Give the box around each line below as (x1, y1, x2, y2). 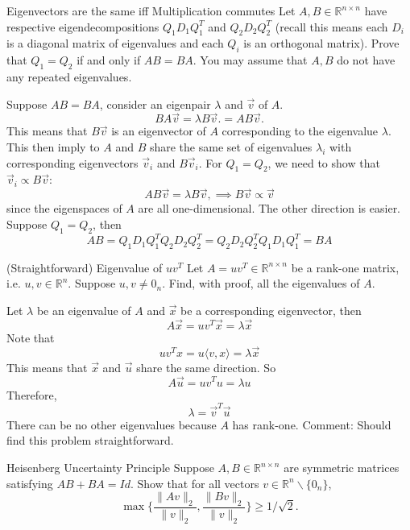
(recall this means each (275, 18, 388, 35)
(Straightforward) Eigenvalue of (6, 259, 163, 275)
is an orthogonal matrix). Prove (243, 35, 400, 52)
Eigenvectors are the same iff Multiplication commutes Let (6, 2, 296, 19)
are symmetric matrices (284, 459, 400, 475)
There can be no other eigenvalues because (6, 416, 217, 433)
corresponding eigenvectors (6, 154, 139, 171)
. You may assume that (193, 52, 308, 68)
